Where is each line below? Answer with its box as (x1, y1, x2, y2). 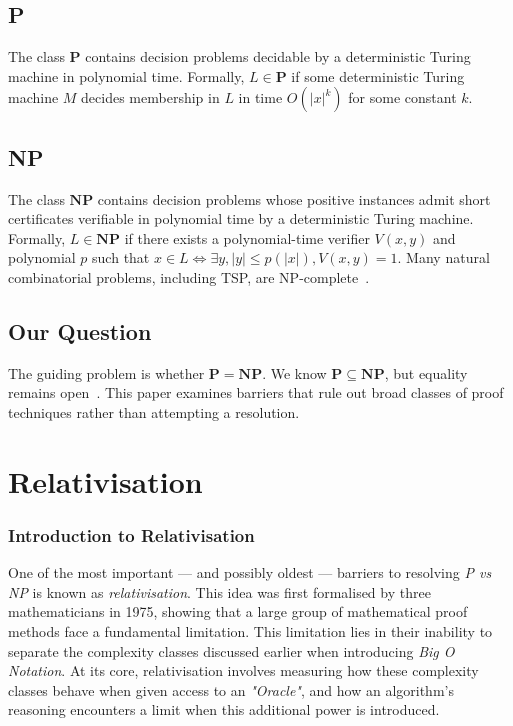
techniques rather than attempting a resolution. (8, 401, 300, 422)
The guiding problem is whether (8, 362, 205, 383)
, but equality (384, 362, 468, 383)
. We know (262, 362, 327, 383)
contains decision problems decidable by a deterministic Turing (85, 46, 471, 67)
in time (238, 87, 283, 108)
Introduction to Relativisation (8, 522, 255, 547)
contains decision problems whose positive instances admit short (97, 188, 491, 209)
